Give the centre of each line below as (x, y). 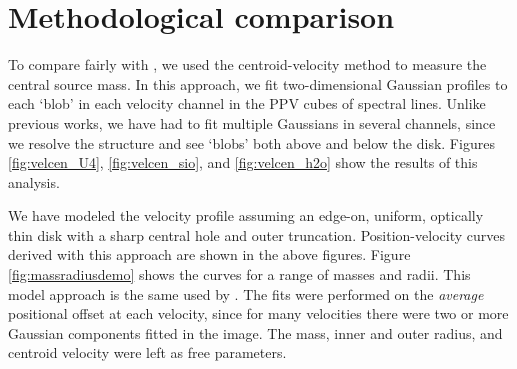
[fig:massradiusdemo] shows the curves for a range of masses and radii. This (239, 274)
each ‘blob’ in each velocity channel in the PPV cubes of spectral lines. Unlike (247, 103)
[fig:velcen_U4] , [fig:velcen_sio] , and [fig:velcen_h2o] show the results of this (243, 162)
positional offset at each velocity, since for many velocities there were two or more (258, 313)
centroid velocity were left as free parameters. (147, 352)
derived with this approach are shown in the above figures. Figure (209, 254)
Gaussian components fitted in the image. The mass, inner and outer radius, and (255, 332)
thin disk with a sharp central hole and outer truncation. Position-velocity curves (256, 234)
